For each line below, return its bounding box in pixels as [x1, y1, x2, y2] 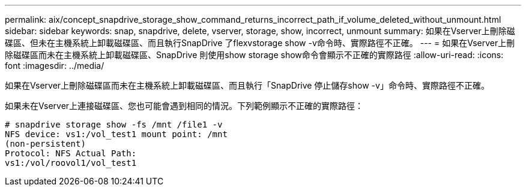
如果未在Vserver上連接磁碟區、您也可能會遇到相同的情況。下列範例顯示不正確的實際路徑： [5, 101, 364, 111]
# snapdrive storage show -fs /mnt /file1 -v [5, 120, 223, 129]
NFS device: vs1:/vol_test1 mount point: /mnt [5, 129, 228, 139]
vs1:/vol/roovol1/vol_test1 [5, 158, 137, 168]
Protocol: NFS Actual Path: [5, 148, 137, 158]
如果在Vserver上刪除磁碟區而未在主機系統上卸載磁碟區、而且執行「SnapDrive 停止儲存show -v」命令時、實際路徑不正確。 [5, 80, 489, 90]
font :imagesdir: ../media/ [5, 60, 104, 71]
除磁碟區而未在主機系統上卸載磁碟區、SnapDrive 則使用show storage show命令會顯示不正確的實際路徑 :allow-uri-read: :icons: [5, 50, 504, 60]
